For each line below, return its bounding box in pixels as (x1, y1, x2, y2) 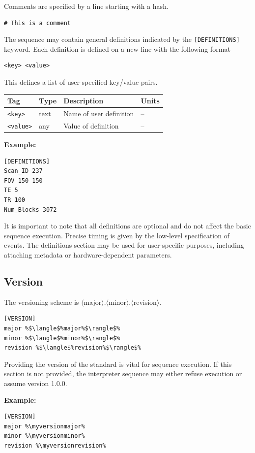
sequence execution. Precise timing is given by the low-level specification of (4, 230, 229, 240)
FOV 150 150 (4, 177, 43, 184)
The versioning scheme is (4, 296, 79, 307)
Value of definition (63, 120, 119, 130)
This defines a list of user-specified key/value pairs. (4, 77, 158, 87)
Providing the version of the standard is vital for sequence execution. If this (4, 358, 232, 369)
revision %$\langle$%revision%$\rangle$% (4, 344, 142, 352)
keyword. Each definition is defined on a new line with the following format (4, 43, 230, 54)
